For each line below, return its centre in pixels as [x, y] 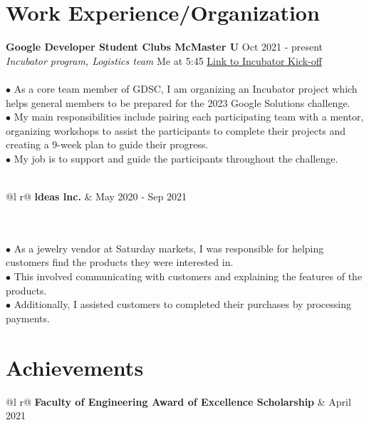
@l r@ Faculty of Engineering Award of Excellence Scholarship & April [178, 401]
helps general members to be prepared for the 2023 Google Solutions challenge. [178, 102]
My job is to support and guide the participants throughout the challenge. [176, 158]
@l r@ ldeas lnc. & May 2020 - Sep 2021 [97, 196]
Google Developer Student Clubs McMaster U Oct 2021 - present [165, 47]
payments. [28, 318]
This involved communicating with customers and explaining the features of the [188, 276]
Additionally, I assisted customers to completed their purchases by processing [182, 304]
